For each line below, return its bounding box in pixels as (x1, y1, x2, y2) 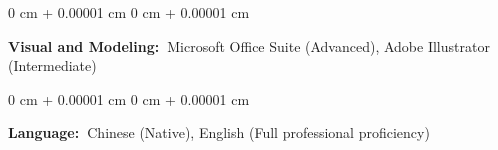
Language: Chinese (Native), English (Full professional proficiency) (8, 122, 430, 143)
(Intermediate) (8, 55, 97, 76)
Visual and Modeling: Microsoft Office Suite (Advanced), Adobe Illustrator (8, 35, 490, 56)
